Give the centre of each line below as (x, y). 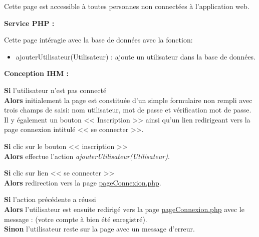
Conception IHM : (37, 73)
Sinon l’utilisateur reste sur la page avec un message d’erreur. (99, 229)
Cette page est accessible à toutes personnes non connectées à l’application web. (127, 6)
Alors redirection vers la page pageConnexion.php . (83, 182)
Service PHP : (29, 23)
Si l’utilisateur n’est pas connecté (55, 90)
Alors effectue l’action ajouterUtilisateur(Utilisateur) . (87, 156)
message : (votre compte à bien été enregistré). (76, 219)
